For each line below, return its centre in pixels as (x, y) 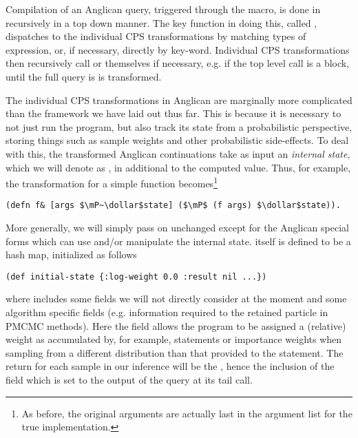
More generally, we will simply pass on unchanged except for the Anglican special (177, 228)
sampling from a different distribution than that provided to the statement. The (175, 352)
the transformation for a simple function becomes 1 (112, 182)
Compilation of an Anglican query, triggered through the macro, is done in (163, 9)
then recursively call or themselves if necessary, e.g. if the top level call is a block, (178, 63)
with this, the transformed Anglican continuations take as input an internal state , (178, 153)
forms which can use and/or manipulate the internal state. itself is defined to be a (178, 241)
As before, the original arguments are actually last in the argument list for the (187, 413)
